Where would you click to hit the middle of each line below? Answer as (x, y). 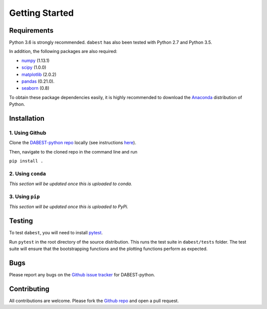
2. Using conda (28, 173)
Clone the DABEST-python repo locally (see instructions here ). (73, 143)
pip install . (26, 161)
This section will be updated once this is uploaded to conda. (71, 184)
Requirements (31, 30)
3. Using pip (24, 197)
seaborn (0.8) (35, 88)
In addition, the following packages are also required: (63, 51)
